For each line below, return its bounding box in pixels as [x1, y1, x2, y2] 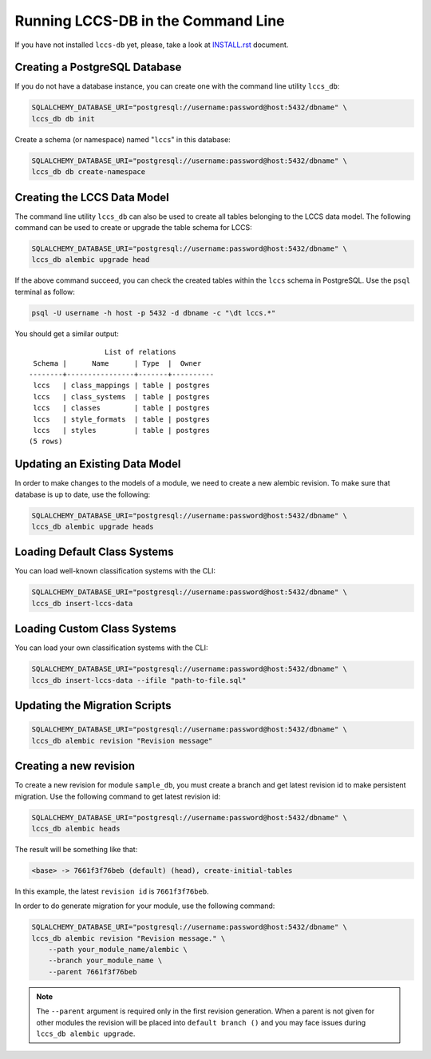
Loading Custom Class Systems [14, 622, 177, 636]
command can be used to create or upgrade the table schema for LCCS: [14, 223, 252, 232]
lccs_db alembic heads [31, 823, 121, 833]
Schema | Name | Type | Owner [33, 359, 202, 367]
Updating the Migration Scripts [14, 699, 172, 712]
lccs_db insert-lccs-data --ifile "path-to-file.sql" [31, 676, 247, 684]
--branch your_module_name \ [48, 956, 163, 966]
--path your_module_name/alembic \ [48, 945, 188, 954]
